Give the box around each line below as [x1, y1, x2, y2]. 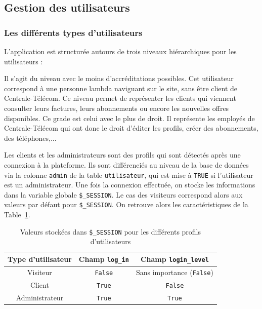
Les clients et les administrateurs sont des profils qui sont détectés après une [4, 149, 241, 160]
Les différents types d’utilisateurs [4, 26, 143, 38]
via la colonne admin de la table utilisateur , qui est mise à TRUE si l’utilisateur [4, 169, 253, 180]
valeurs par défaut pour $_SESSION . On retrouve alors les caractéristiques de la [4, 199, 248, 210]
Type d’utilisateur [8, 253, 72, 264]
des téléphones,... [4, 132, 57, 143]
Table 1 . [4, 209, 30, 220]
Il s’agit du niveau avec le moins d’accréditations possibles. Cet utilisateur [4, 73, 234, 84]
